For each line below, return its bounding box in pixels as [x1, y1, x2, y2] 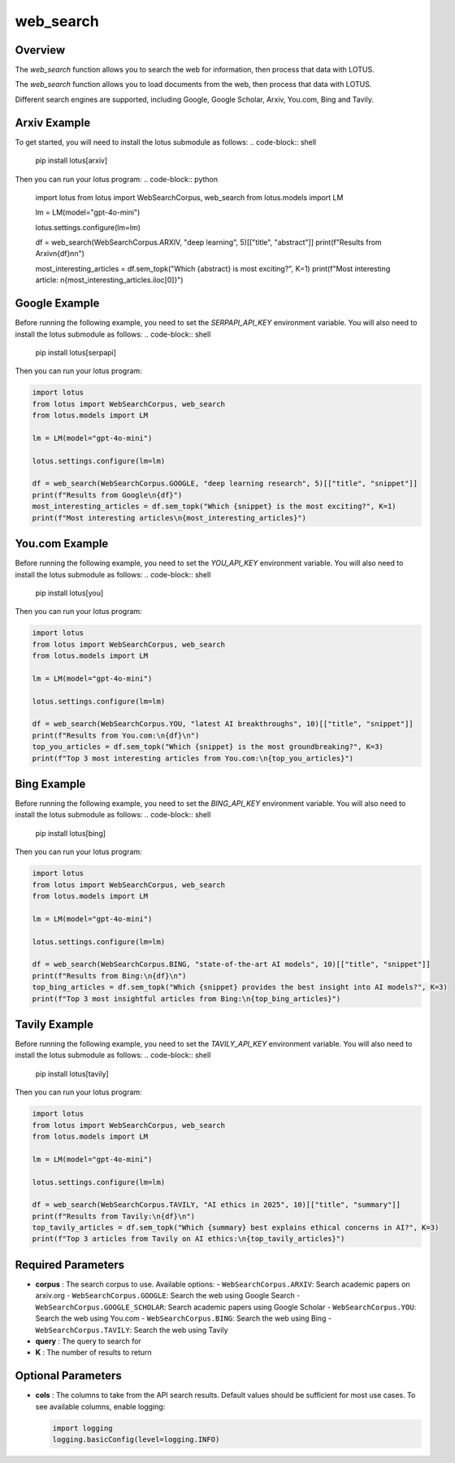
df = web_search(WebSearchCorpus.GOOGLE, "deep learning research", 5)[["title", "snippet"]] [32, 479, 418, 488]
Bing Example [15, 777, 86, 790]
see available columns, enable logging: [35, 1401, 166, 1411]
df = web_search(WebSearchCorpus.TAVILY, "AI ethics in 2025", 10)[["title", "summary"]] [32, 1200, 401, 1209]
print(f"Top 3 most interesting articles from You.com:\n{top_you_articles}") [32, 753, 353, 763]
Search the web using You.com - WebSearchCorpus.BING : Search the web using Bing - [35, 1313, 332, 1323]
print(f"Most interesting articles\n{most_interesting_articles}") [32, 513, 307, 522]
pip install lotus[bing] [35, 828, 106, 838]
